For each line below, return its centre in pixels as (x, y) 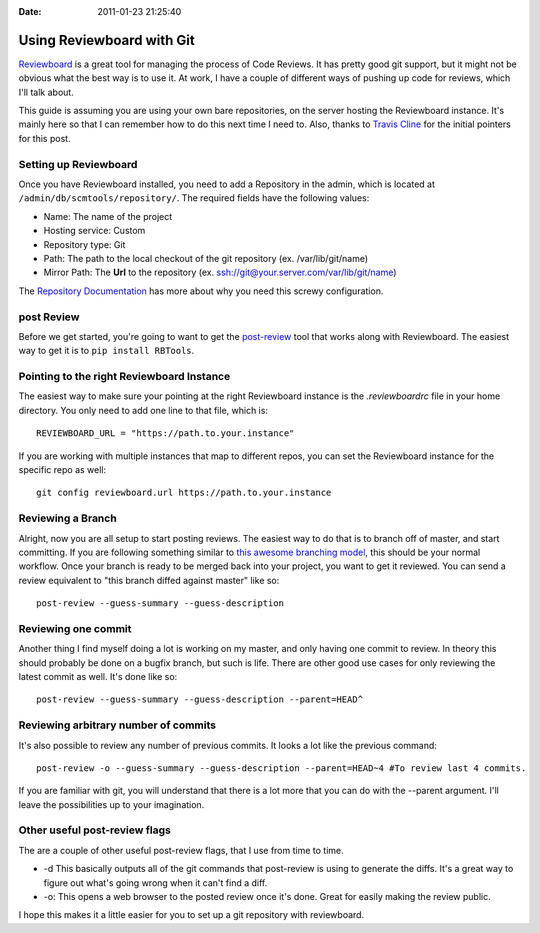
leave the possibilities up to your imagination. (111, 804)
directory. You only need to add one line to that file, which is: (143, 410)
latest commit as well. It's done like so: (98, 676)
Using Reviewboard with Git (106, 40)
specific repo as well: (62, 469)
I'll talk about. (46, 92)
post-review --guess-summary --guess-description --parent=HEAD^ (200, 699)
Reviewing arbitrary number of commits (117, 725)
